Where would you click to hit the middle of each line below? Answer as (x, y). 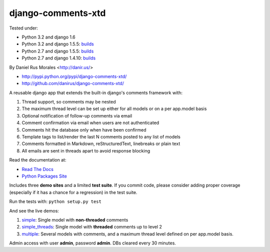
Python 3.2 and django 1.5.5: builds (58, 44)
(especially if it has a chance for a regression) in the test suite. (73, 192)
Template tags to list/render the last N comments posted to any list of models (101, 137)
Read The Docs (37, 169)
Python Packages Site (44, 176)
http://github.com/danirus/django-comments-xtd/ (73, 83)
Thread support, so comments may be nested (69, 102)
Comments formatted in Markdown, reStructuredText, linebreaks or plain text (101, 144)
